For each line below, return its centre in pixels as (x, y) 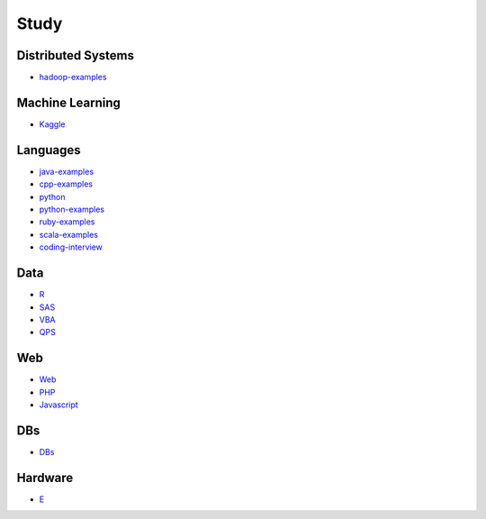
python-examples (72, 209)
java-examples (67, 171)
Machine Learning (69, 102)
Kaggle (52, 124)
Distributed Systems (76, 55)
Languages (49, 150)
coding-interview (71, 247)
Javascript (58, 405)
